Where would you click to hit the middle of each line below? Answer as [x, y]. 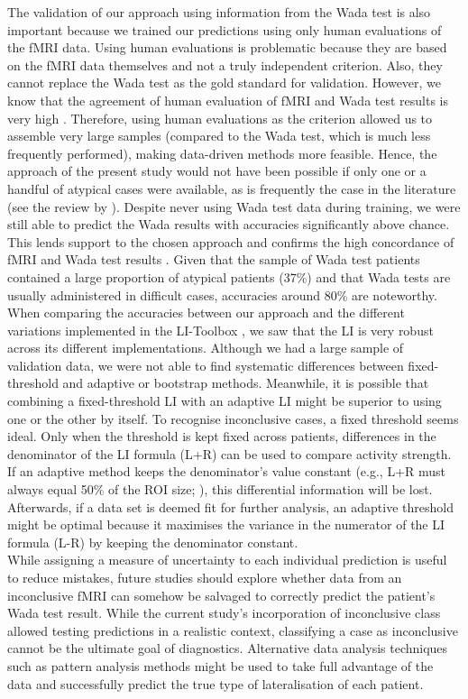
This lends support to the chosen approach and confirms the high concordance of [231, 241]
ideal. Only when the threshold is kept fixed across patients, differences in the [222, 436]
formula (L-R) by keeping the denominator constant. [153, 542]
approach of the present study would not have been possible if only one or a [217, 171]
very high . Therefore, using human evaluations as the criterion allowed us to [220, 118]
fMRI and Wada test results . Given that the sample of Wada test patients [214, 259]
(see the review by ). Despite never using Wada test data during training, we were [234, 206]
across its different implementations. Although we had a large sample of [206, 348]
